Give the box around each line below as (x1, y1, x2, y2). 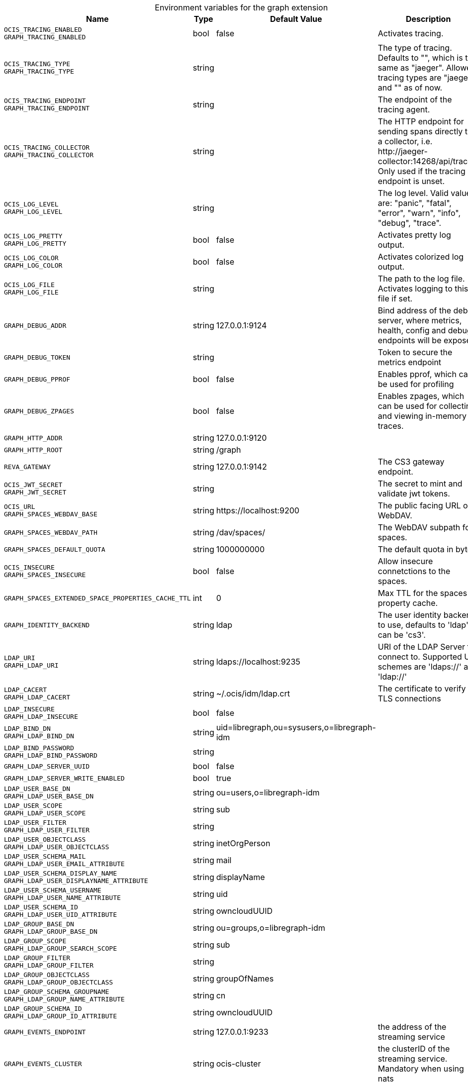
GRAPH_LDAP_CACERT (4, 693, 71, 701)
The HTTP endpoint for (377, 116, 464, 126)
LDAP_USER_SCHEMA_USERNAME (4, 887, 101, 894)
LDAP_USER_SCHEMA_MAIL (4, 853, 86, 860)
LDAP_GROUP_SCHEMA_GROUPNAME (4, 988, 109, 995)
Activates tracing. (377, 28, 444, 38)
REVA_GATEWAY (4, 463, 51, 471)
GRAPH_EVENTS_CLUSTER (4, 1060, 82, 1068)
